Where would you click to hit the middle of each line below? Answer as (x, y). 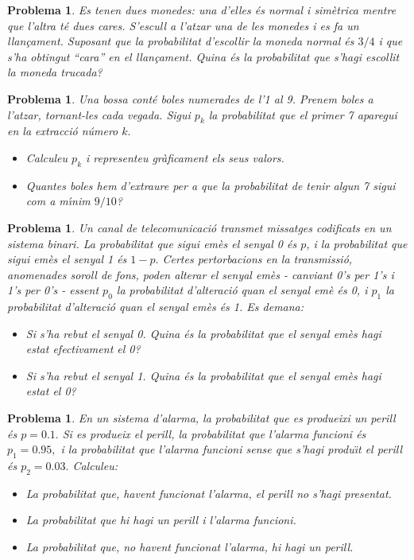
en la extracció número (63, 131)
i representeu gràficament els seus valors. (185, 157)
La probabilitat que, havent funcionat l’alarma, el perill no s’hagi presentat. (209, 493)
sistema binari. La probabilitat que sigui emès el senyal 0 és (152, 243)
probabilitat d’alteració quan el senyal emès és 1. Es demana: (156, 307)
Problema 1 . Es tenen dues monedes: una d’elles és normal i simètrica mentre (202, 10)
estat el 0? (51, 391)
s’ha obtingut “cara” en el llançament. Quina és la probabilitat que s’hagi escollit (203, 56)
